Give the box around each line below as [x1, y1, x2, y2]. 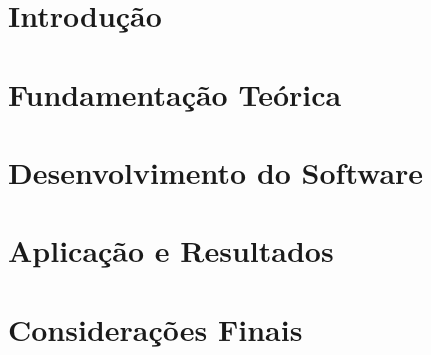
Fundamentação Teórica [8, 73, 342, 114]
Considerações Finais [8, 308, 303, 349]
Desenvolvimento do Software [8, 151, 424, 192]
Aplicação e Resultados [8, 230, 334, 271]
